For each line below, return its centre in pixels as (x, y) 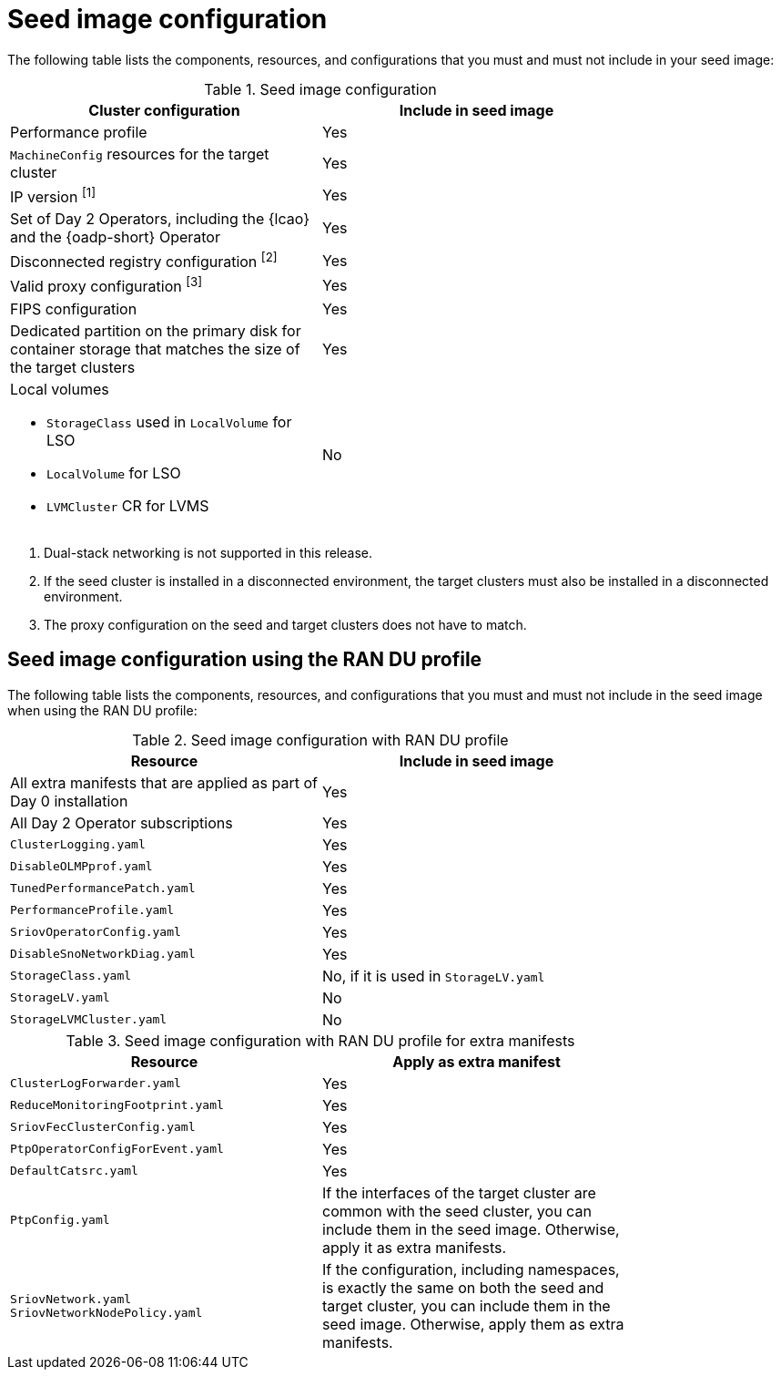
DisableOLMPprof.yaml (81, 867)
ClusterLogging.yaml (78, 845)
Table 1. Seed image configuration (320, 89)
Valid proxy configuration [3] (106, 285)
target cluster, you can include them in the (467, 1305)
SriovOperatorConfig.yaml (96, 932)
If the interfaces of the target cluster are (459, 1192)
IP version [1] (53, 195)
